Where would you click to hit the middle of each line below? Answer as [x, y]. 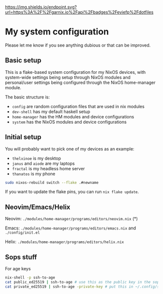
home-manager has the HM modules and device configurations [73, 116]
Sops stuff [21, 257]
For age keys [18, 269]
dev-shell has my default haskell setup [51, 112]
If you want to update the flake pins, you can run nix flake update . [72, 192]
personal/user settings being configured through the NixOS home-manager [80, 82]
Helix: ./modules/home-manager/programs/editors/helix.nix [65, 242]
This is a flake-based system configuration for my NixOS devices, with [75, 72]
